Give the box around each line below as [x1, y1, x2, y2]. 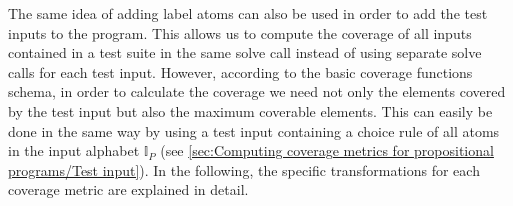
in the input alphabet [8, 140, 140, 161]
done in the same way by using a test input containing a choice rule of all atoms [8, 120, 500, 141]
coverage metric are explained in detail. [8, 179, 249, 200]
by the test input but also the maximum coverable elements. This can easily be [8, 100, 493, 121]
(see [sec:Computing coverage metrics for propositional [160, 140, 494, 161]
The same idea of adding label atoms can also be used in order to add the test [8, 3, 488, 23]
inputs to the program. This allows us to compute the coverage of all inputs [8, 22, 472, 43]
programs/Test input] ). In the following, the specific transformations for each [8, 159, 480, 180]
